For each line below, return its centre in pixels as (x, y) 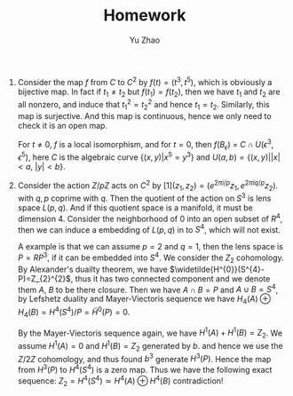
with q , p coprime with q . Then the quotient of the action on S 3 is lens (144, 198)
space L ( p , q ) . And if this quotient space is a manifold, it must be (135, 208)
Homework (145, 16)
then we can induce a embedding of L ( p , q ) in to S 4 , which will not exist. (149, 229)
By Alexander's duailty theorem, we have (93, 269)
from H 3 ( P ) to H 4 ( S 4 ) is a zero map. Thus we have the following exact (145, 369)
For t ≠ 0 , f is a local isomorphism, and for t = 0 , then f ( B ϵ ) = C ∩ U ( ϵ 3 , (146, 144)
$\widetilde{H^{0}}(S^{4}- (217, 269)
